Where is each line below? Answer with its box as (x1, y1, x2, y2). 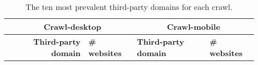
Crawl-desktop (43, 21, 102, 32)
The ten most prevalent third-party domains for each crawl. (25, 1, 233, 12)
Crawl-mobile (167, 21, 220, 32)
